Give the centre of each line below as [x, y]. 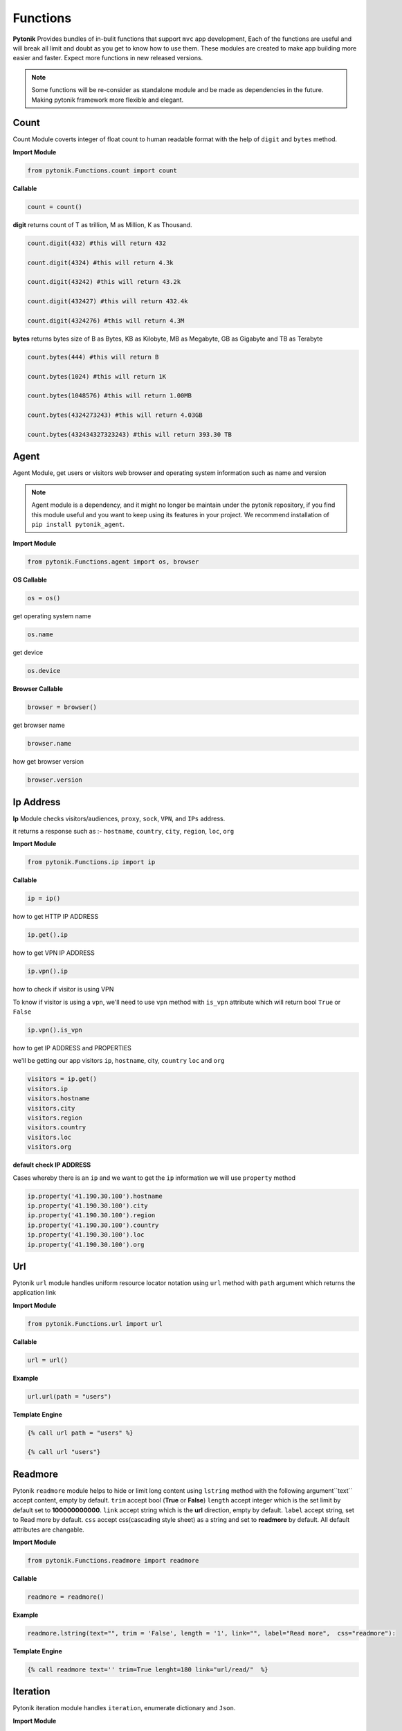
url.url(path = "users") [70, 1396]
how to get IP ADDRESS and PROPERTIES [72, 1048]
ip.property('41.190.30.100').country [93, 1225]
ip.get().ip [48, 935]
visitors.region [55, 1118]
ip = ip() [44, 899]
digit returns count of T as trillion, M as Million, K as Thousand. [103, 224]
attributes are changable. [48, 1530]
